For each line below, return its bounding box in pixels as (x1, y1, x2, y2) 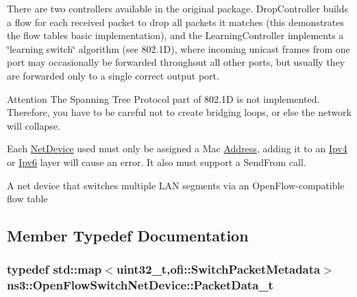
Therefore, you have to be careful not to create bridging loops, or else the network (7, 105, 352, 119)
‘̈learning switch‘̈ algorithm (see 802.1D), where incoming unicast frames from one (7, 41, 350, 56)
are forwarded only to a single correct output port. (7, 68, 219, 82)
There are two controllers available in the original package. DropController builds (7, 1, 349, 15)
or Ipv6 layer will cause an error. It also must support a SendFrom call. (7, 154, 306, 169)
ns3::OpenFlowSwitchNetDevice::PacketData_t (7, 276, 273, 294)
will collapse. (7, 118, 60, 132)
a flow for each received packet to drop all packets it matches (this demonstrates (7, 14, 345, 29)
